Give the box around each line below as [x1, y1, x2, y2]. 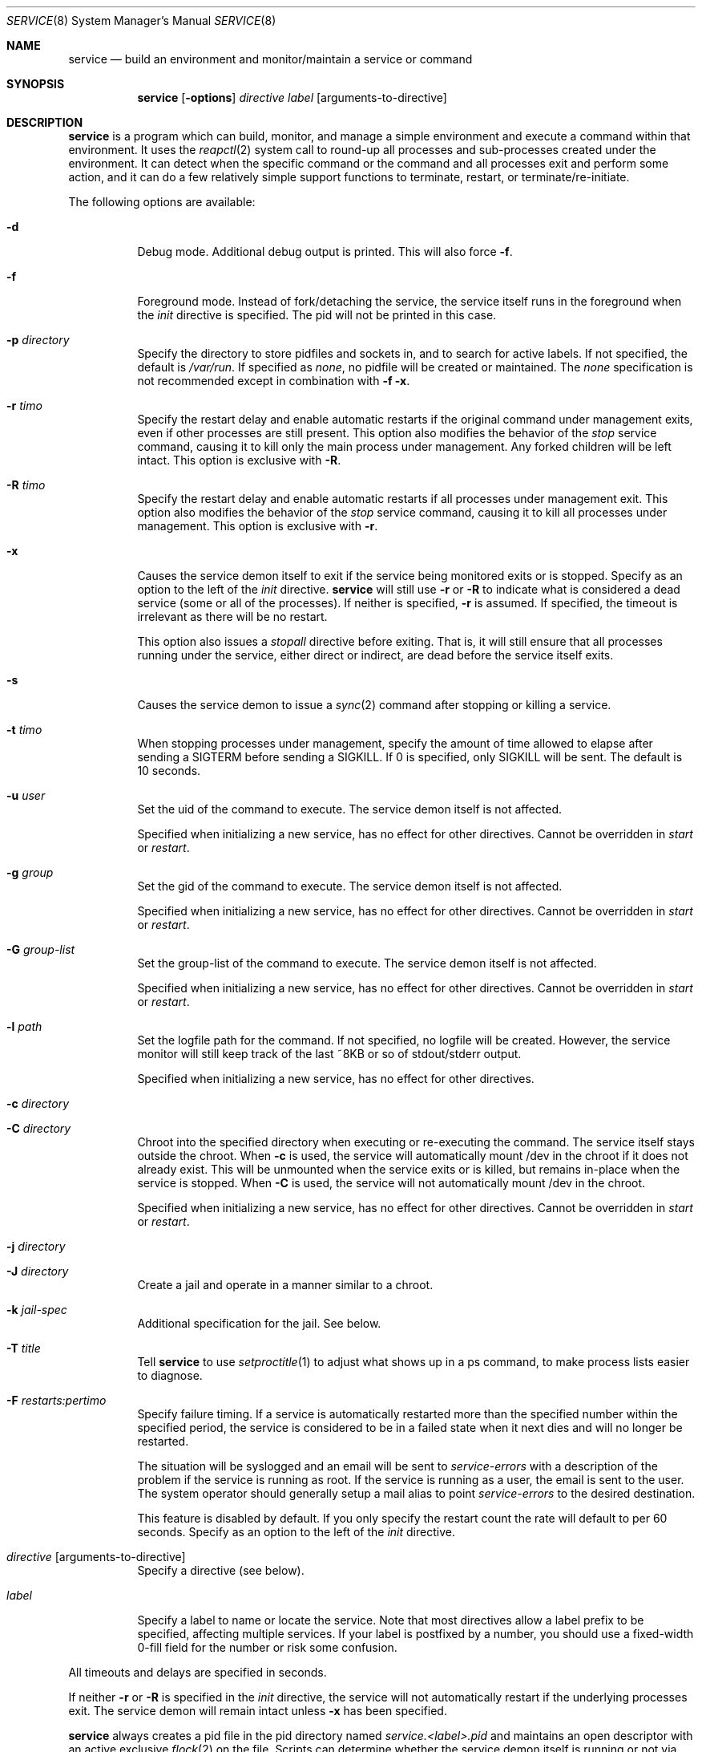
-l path [6, 1020, 42, 1033]
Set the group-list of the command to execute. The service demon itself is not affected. [137, 956, 597, 970]
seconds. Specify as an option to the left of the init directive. [137, 1525, 455, 1539]
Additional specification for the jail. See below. [137, 1316, 381, 1330]
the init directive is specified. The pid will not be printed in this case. [137, 308, 497, 322]
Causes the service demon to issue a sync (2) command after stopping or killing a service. [137, 698, 611, 712]
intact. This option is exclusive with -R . [137, 453, 341, 467]
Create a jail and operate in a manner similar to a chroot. [137, 1278, 434, 1292]
